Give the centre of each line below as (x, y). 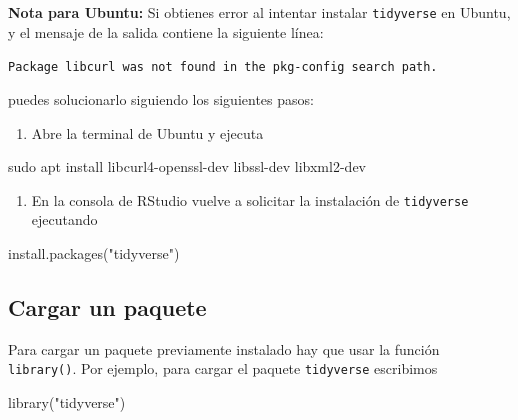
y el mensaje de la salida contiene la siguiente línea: (166, 31)
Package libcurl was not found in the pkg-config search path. (223, 67)
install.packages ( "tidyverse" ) (94, 252)
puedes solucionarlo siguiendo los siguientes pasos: (161, 98)
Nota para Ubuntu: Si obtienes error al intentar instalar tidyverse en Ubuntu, (259, 12)
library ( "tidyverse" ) (67, 401)
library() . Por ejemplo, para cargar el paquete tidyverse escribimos (223, 368)
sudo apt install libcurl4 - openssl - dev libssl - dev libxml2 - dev (187, 166)
